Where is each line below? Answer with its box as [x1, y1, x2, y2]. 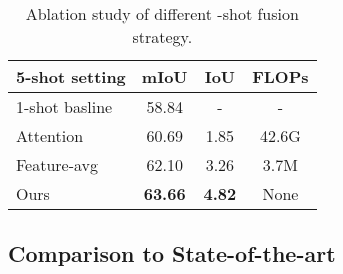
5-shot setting [16, 65, 126, 88]
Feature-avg [16, 153, 99, 176]
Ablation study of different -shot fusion [25, 2, 299, 25]
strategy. [132, 25, 193, 48]
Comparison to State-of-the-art [8, 238, 336, 269]
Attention [16, 124, 84, 147]
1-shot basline [16, 95, 113, 118]
